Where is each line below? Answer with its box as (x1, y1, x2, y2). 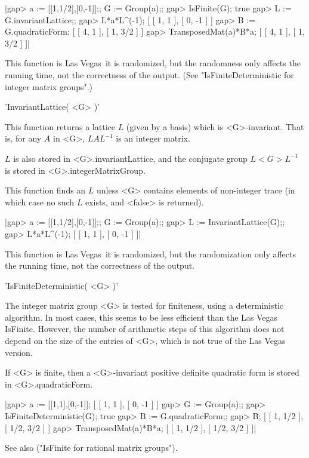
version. (5, 346, 33, 358)
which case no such (5, 195, 75, 208)
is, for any (5, 132, 42, 145)
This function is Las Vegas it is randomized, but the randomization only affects (5, 247, 296, 260)
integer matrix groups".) (5, 80, 92, 93)
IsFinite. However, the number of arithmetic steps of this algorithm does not (5, 322, 285, 335)
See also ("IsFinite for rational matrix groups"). (5, 441, 178, 454)
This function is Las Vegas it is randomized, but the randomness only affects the (5, 57, 301, 69)
